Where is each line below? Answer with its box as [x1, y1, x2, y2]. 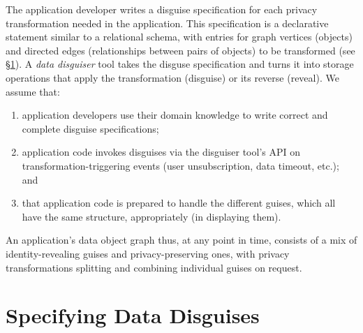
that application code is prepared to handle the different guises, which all [22, 195, 336, 210]
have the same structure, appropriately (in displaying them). [22, 209, 281, 223]
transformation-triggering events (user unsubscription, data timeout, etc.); [22, 158, 339, 172]
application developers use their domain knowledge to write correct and [22, 108, 328, 122]
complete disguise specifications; [22, 121, 159, 135]
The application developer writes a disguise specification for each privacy [6, 2, 318, 16]
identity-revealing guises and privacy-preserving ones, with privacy [6, 246, 290, 260]
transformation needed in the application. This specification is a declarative [6, 15, 329, 30]
